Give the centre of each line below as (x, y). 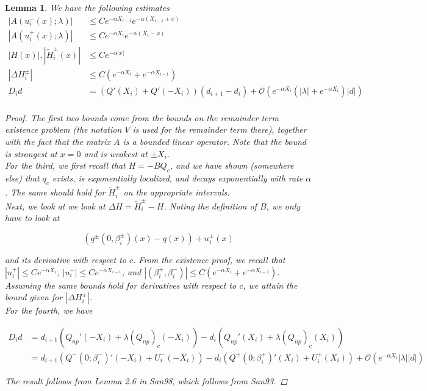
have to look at (32, 218)
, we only (283, 206)
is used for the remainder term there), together (220, 129)
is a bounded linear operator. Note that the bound (214, 141)
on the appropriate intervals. (177, 192)
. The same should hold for (55, 192)
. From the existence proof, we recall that (209, 259)
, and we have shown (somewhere (232, 165)
